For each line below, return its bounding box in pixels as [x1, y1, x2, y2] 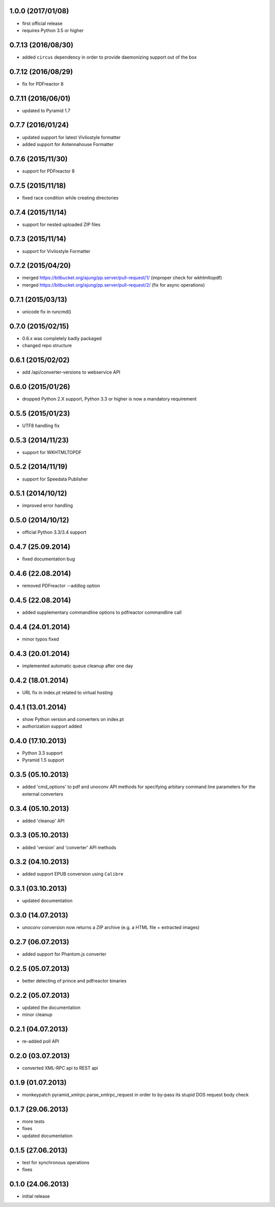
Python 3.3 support [22, 750, 63, 756]
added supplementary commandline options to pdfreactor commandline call [22, 609, 182, 615]
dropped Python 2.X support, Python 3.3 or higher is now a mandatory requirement [22, 396, 197, 402]
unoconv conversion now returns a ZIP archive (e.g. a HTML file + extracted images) [22, 924, 200, 931]
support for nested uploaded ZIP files [22, 221, 101, 228]
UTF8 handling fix [22, 423, 60, 429]
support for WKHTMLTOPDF [22, 449, 82, 455]
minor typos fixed [22, 636, 60, 642]
